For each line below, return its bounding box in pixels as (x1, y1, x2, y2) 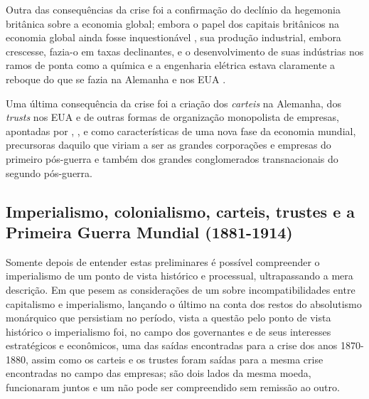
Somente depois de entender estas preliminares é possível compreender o (6, 254, 320, 269)
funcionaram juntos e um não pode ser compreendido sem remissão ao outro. (6, 380, 340, 395)
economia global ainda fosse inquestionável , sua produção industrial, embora (6, 30, 341, 45)
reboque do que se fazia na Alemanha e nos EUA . (6, 71, 226, 86)
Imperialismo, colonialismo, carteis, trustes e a (6, 200, 355, 222)
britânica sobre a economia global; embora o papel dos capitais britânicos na (6, 16, 340, 31)
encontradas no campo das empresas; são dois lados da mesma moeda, (6, 366, 311, 381)
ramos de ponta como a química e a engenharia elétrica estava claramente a (6, 58, 336, 73)
